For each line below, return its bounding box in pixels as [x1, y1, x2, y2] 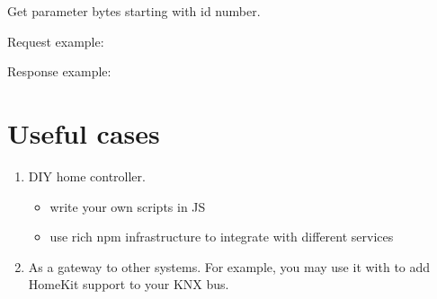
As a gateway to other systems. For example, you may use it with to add [28, 257, 431, 276]
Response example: [7, 62, 111, 81]
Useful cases [7, 114, 160, 151]
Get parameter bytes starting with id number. [7, 2, 261, 20]
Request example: [7, 31, 104, 50]
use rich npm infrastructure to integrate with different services [49, 227, 394, 246]
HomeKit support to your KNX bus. [28, 275, 229, 294]
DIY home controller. [28, 166, 146, 185]
